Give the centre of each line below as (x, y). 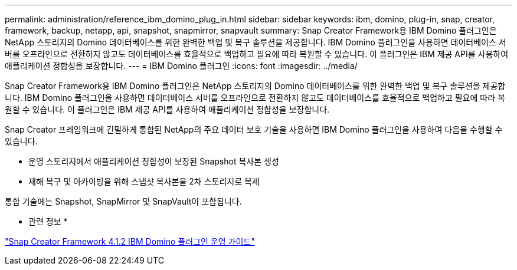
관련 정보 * (48, 221)
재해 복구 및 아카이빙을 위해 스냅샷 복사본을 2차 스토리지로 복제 (144, 181)
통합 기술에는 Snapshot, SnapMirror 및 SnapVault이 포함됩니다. (123, 201)
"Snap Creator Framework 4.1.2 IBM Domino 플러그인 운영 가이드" (130, 241)
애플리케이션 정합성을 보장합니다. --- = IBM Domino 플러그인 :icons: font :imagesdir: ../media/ (181, 66)
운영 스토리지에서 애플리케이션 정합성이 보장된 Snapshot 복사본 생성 (154, 161)
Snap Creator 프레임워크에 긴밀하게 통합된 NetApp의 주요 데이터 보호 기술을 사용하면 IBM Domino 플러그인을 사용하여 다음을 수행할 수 (254, 129)
